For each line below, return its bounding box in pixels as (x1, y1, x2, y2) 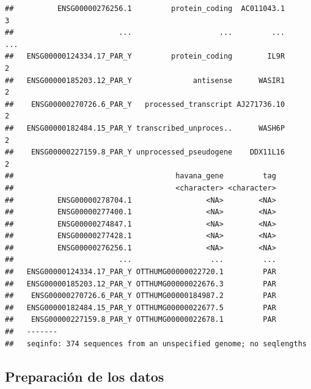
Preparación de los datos (5, 366, 164, 385)
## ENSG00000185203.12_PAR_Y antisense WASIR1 (5, 76, 285, 85)
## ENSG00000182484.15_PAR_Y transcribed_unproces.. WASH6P (5, 123, 285, 133)
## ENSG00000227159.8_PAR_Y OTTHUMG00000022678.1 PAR (5, 315, 276, 324)
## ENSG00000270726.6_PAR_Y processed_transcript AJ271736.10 (5, 100, 285, 109)
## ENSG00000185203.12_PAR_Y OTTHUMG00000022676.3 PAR (5, 279, 276, 288)
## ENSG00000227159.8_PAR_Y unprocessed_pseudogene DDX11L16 (5, 148, 285, 157)
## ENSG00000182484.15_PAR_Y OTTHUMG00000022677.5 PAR (5, 303, 276, 312)
